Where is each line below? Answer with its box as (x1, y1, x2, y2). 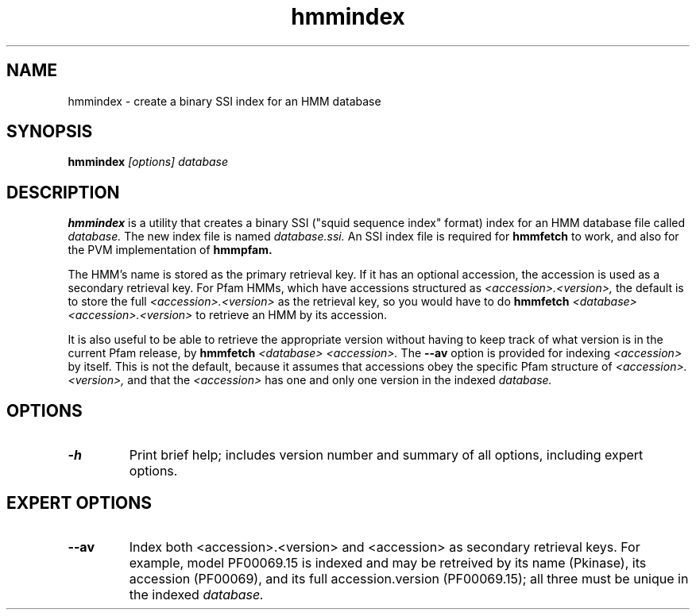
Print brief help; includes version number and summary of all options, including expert (129, 447, 644, 464)
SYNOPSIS (6, 121, 93, 142)
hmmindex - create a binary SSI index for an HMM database (68, 94, 381, 108)
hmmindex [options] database (68, 155, 228, 169)
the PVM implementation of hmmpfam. (68, 243, 273, 257)
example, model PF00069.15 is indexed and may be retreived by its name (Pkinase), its (129, 554, 647, 571)
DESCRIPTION (6, 182, 120, 202)
